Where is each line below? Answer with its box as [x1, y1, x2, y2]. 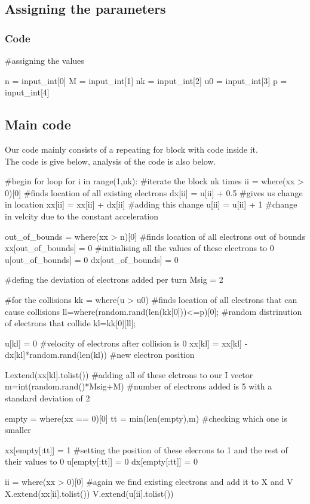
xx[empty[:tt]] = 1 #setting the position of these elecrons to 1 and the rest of [5, 443, 288, 456]
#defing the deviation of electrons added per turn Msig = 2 [5, 273, 223, 286]
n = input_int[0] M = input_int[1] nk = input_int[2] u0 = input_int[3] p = [5, 74, 287, 86]
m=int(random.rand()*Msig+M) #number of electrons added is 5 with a [5, 380, 272, 392]
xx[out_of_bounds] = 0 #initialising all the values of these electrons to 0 [5, 242, 274, 254]
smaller [5, 423, 31, 436]
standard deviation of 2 [5, 392, 90, 404]
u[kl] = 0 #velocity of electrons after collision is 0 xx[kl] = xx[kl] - [5, 336, 248, 349]
